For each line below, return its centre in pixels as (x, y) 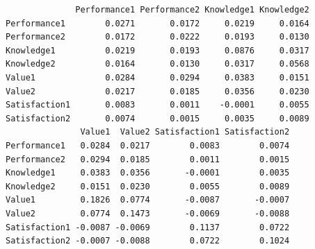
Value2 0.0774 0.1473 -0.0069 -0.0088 (148, 213)
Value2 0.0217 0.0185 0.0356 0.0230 (157, 91)
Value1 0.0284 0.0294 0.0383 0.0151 (157, 77)
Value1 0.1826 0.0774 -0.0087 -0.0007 (148, 200)
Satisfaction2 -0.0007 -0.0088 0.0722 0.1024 (148, 241)
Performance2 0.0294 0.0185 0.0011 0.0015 (148, 159)
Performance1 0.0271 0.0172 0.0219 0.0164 (157, 23)
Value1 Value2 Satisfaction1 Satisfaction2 (185, 132)
